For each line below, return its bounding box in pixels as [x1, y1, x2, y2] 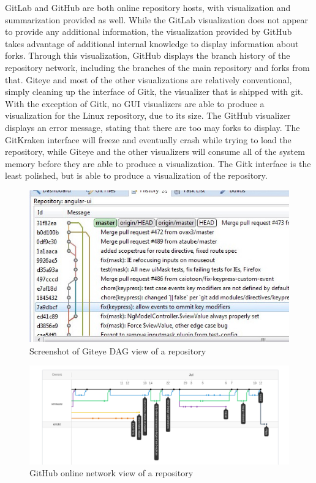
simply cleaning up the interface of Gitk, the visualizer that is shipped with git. [5, 85, 304, 98]
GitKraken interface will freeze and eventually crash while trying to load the [5, 133, 292, 146]
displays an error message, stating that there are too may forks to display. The [5, 121, 300, 133]
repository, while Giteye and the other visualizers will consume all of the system [5, 145, 305, 158]
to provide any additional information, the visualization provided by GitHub [5, 25, 292, 38]
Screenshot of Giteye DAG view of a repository [29, 344, 206, 357]
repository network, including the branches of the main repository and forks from [5, 61, 310, 73]
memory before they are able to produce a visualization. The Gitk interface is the [5, 157, 311, 170]
